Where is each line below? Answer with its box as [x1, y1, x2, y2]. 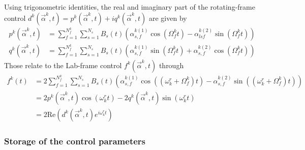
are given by [148, 12, 187, 23]
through [159, 59, 184, 70]
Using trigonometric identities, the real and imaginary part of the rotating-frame [4, 2, 255, 12]
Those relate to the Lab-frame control [4, 59, 122, 70]
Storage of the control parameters [4, 134, 145, 147]
